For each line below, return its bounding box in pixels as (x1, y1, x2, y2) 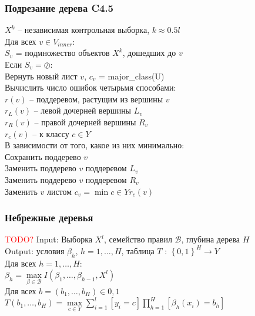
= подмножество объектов (15, 46, 110, 59)
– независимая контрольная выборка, (18, 24, 150, 36)
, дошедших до (122, 46, 176, 59)
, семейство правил (103, 233, 172, 245)
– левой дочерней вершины (33, 104, 132, 117)
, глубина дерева (181, 233, 240, 245)
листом (46, 185, 72, 197)
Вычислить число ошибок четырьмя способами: (5, 81, 176, 94)
